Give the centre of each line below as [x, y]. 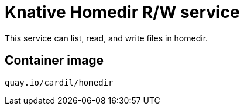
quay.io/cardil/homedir [59, 82]
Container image [54, 61]
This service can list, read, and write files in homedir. [106, 38]
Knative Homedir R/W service [122, 12]
